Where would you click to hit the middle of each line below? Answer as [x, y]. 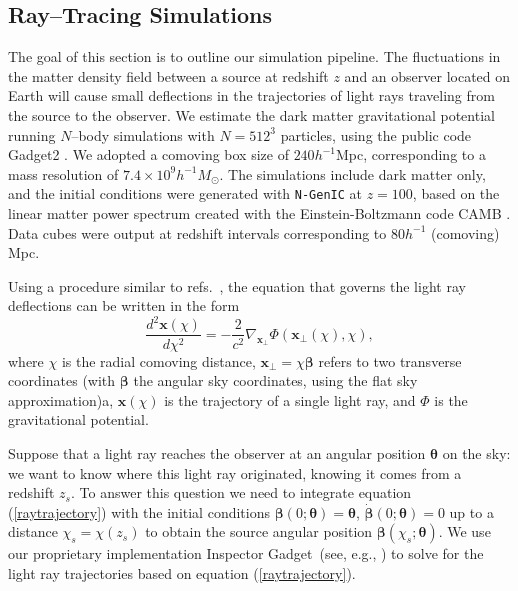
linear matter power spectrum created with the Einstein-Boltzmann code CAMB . [259, 213]
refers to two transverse [390, 360]
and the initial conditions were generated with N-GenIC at [185, 193]
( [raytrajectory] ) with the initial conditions [139, 511]
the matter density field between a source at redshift [168, 75]
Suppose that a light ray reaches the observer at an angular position [217, 452]
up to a [471, 511]
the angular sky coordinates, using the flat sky [275, 380]
